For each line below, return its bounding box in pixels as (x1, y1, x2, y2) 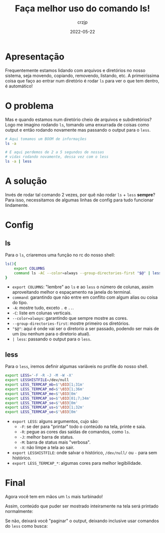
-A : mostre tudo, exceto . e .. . (12, 305, 74, 311)
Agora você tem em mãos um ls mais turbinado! (5, 494, 103, 500)
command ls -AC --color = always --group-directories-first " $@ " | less (14, 271, 162, 276)
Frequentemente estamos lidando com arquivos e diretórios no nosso (5, 67, 146, 73)
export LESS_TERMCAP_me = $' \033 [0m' (5, 391, 78, 396)
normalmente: (5, 508, 33, 514)
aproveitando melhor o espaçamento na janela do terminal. (12, 289, 132, 295)
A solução (5, 175, 47, 187)
